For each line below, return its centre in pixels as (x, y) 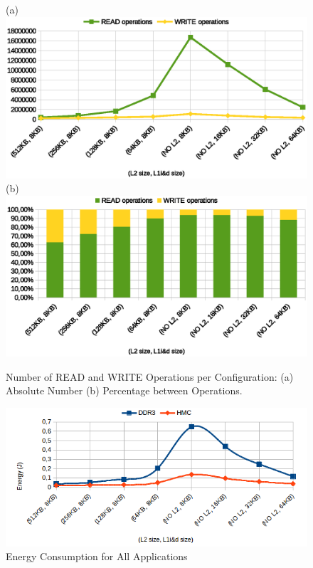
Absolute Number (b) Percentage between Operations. (124, 390)
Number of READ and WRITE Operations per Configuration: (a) (150, 376)
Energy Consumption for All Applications (97, 556)
